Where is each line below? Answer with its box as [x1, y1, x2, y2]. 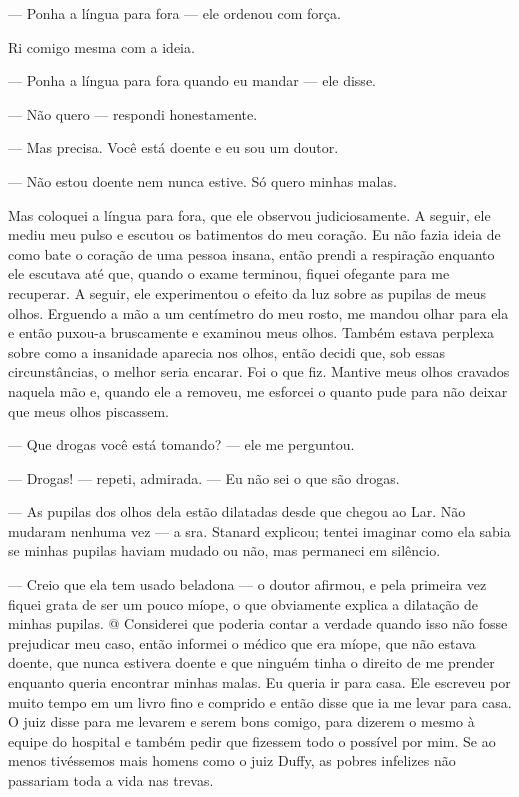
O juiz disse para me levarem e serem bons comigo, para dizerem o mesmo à [8, 711, 475, 732]
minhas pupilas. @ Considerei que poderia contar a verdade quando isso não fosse [8, 613, 508, 634]
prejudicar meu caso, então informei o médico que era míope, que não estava [8, 632, 476, 653]
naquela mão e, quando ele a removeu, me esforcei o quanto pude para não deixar [8, 380, 508, 401]
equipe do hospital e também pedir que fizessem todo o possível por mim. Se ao [8, 730, 496, 751]
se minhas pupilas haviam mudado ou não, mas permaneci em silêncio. [8, 540, 441, 561]
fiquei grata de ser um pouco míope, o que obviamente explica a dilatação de [8, 593, 478, 614]
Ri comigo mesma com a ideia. [8, 36, 195, 57]
